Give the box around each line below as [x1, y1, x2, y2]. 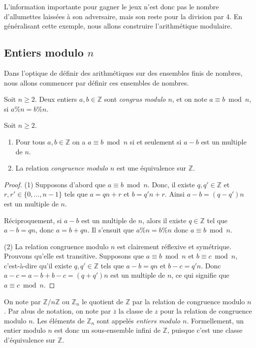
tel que [207, 215, 228, 225]
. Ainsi [164, 189, 185, 199]
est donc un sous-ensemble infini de [54, 325, 160, 335]
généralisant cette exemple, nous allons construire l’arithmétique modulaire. [4, 21, 232, 31]
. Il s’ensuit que [87, 225, 134, 235]
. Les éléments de [32, 315, 85, 325]
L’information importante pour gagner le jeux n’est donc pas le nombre [4, 1, 219, 11]
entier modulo [4, 325, 46, 335]
